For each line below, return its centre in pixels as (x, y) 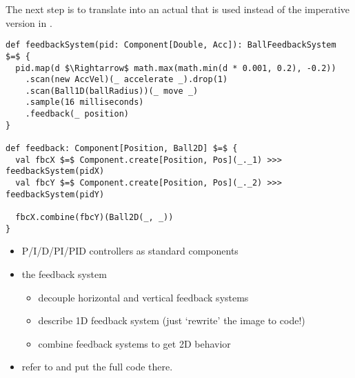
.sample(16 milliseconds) (84, 102)
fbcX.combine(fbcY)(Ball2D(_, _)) (94, 218)
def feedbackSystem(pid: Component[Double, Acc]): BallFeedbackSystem (171, 45)
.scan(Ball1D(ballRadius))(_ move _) (112, 91)
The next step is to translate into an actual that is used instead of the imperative (178, 9)
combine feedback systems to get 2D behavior (134, 343)
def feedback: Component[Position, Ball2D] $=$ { (122, 149)
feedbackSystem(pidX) (55, 171)
